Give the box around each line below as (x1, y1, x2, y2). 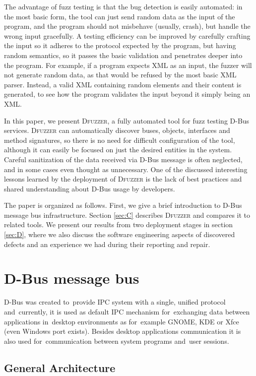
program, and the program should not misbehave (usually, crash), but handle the (4, 21, 251, 31)
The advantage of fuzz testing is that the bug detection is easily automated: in (4, 1, 243, 11)
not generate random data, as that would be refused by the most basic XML (4, 69, 237, 80)
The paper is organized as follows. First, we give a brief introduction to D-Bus (4, 200, 242, 210)
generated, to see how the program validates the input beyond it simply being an (4, 89, 251, 99)
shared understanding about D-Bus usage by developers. (4, 183, 175, 193)
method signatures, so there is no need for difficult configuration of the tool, (4, 134, 235, 145)
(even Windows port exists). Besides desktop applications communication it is (4, 326, 241, 336)
